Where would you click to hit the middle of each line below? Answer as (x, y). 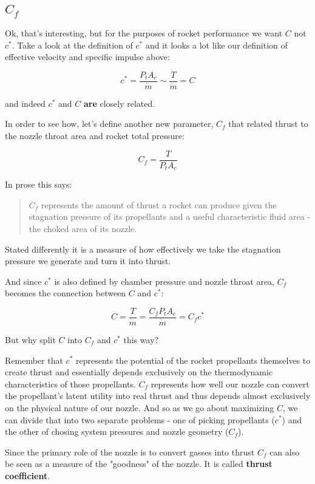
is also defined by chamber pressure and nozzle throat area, (164, 281)
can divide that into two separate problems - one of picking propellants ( (140, 419)
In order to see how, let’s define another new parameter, (109, 124)
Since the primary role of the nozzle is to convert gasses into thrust (130, 452)
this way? (141, 339)
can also (285, 452)
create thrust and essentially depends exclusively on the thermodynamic (139, 372)
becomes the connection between (66, 293)
